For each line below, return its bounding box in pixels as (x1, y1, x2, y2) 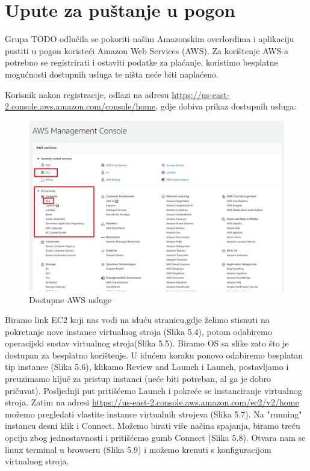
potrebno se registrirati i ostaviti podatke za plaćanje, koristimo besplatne (5, 56, 278, 69)
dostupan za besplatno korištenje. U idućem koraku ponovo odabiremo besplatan (5, 348, 303, 361)
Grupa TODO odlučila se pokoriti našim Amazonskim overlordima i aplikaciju (5, 32, 294, 45)
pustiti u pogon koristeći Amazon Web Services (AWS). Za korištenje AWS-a (5, 44, 288, 57)
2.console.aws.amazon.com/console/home (5, 100, 156, 112)
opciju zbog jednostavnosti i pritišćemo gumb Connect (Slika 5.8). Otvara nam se (5, 431, 306, 444)
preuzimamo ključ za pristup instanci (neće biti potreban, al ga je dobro (5, 372, 271, 385)
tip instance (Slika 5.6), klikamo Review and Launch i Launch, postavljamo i (5, 360, 289, 373)
